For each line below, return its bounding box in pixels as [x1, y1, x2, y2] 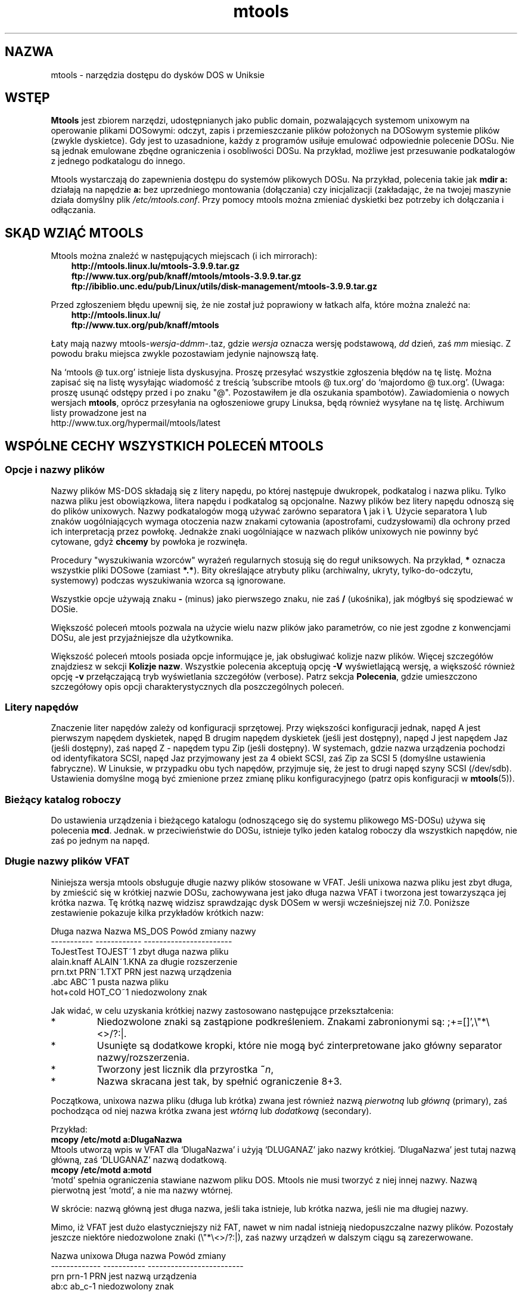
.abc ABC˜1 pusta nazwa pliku [51, 976, 169, 987]
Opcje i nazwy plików [5, 464, 105, 476]
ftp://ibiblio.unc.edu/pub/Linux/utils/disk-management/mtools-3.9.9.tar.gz [71, 281, 377, 292]
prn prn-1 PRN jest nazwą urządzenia [51, 1270, 197, 1281]
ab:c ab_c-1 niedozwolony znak [51, 1280, 174, 1291]
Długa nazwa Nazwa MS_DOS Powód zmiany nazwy [51, 925, 256, 936]
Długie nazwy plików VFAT [5, 855, 130, 868]
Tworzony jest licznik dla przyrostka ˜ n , [97, 1063, 274, 1075]
